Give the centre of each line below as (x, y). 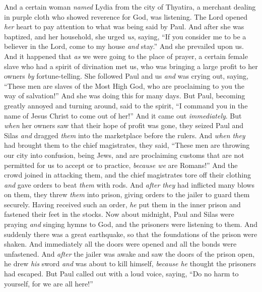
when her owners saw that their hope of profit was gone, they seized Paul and (124, 125)
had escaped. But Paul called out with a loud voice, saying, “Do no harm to (121, 274)
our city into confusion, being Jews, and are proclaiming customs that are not (124, 155)
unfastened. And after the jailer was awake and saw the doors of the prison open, (129, 253)
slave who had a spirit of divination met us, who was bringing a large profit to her (131, 66)
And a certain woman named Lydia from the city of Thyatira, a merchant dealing (130, 7)
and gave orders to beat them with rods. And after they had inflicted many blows (129, 184)
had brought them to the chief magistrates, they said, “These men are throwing (127, 145)
